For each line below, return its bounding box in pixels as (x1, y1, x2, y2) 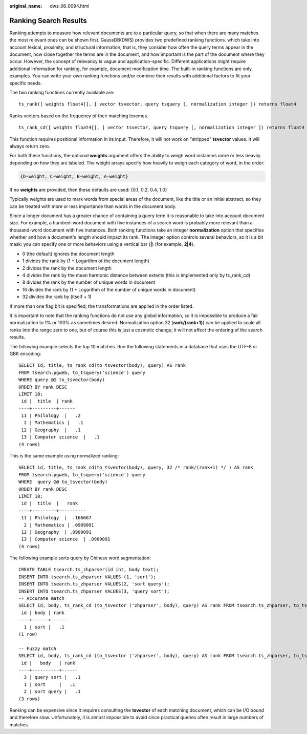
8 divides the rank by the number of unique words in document (22, 279, 156, 285)
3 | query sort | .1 (24, 674, 81, 680)
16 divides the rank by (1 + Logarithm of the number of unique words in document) (22, 286, 196, 292)
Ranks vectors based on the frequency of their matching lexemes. (9, 113, 148, 119)
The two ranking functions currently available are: (9, 90, 115, 96)
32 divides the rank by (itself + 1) (22, 293, 92, 300)
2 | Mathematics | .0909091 (24, 522, 95, 528)
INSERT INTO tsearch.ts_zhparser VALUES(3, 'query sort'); (18, 588, 170, 594)
